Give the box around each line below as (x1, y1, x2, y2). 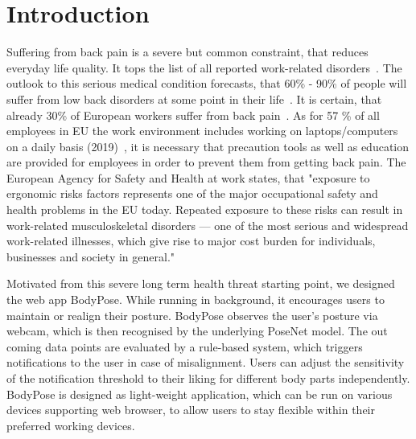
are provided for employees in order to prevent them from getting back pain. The (6, 154, 406, 170)
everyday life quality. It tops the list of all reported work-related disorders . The (6, 59, 402, 76)
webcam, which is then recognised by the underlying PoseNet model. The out (6, 322, 388, 339)
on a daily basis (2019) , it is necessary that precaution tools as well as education (6, 137, 410, 154)
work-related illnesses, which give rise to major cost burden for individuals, (6, 232, 376, 249)
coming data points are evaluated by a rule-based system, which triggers (6, 338, 363, 355)
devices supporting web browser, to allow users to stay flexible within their (6, 401, 375, 418)
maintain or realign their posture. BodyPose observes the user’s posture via (6, 306, 378, 323)
